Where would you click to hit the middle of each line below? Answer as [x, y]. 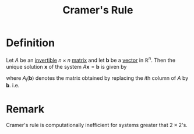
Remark [25, 109]
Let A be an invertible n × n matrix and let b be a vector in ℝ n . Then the [91, 59]
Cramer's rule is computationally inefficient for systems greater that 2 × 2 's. [97, 125]
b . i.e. [13, 86]
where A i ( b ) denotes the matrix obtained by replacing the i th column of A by [97, 78]
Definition [31, 43]
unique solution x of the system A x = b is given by [66, 66]
